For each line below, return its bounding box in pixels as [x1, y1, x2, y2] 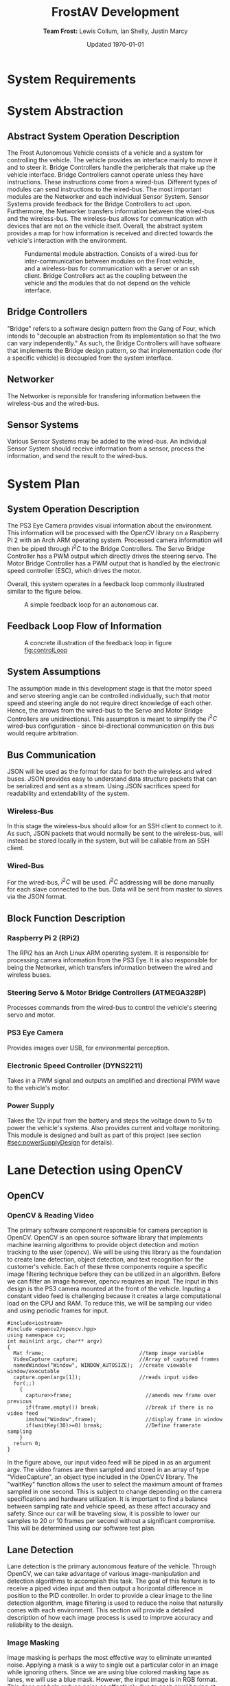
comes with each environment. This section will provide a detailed [7, 1606, 194, 1614]
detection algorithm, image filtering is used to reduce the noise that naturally [7, 1599, 224, 1607]
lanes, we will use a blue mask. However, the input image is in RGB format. [7, 1676, 218, 1684]
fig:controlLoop [24, 646, 68, 654]
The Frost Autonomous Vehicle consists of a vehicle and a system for [7, 149, 203, 157]
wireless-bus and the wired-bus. [7, 399, 100, 407]
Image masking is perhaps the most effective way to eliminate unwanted [7, 1654, 212, 1662]
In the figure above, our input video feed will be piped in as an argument [7, 1458, 211, 1467]
